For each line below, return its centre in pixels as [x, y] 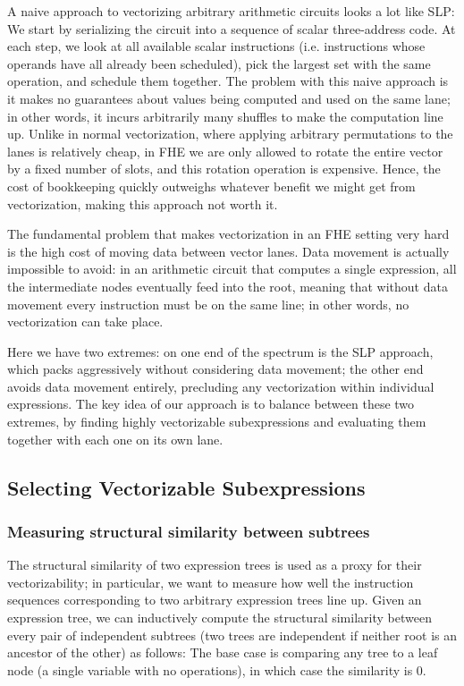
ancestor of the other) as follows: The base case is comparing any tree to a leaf [223, 652]
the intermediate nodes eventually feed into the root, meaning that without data [228, 286]
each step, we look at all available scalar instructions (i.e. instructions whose [216, 46]
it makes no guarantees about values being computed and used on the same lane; [229, 98]
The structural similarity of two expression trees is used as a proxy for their [215, 565]
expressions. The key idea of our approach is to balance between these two [211, 404]
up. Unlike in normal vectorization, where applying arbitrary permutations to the [230, 134]
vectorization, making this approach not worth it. [143, 203]
